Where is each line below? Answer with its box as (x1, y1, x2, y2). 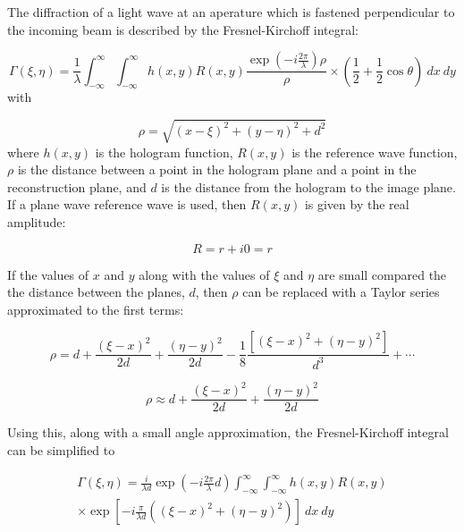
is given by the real (304, 195, 409, 214)
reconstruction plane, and (7, 177, 147, 196)
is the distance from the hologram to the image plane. (161, 177, 456, 196)
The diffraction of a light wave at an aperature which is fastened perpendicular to (7, 3, 455, 21)
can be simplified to (7, 440, 115, 459)
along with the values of (139, 265, 270, 283)
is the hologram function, (95, 142, 233, 161)
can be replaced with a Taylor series (242, 283, 440, 301)
